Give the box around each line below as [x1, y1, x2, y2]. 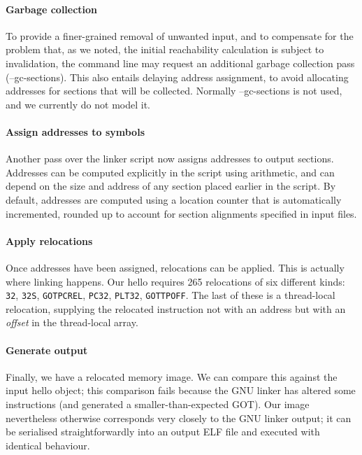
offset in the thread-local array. [6, 315, 138, 330]
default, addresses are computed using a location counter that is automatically [6, 192, 342, 206]
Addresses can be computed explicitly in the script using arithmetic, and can [6, 164, 335, 179]
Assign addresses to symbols [6, 124, 145, 139]
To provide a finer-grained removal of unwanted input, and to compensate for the [6, 28, 354, 43]
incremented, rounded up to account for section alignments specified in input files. [6, 206, 357, 220]
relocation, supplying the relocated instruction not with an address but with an [6, 301, 346, 316]
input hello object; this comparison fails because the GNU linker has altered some [6, 383, 356, 398]
